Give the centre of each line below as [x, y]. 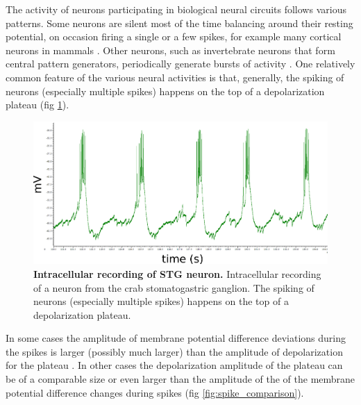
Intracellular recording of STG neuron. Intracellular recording [177, 273]
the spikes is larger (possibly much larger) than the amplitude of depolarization [174, 351]
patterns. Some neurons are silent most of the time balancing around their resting [179, 23]
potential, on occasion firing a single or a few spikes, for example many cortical [174, 36]
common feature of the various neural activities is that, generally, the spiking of [175, 77]
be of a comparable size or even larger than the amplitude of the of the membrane [180, 379]
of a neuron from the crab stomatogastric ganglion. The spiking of [174, 287]
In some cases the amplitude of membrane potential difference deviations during [176, 338]
